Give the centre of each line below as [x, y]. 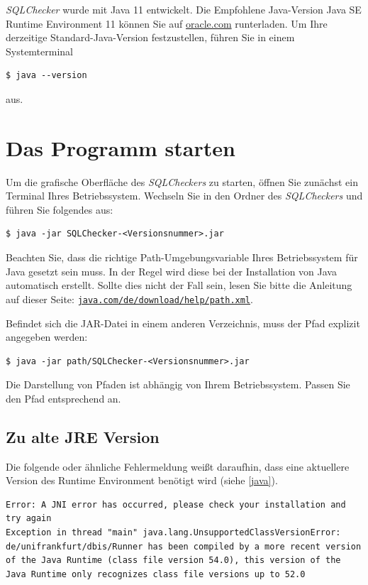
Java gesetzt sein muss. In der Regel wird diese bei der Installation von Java [171, 271]
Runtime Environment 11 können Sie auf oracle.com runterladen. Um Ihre [167, 23]
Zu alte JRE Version [83, 436]
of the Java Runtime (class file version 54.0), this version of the [173, 561]
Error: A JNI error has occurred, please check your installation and [176, 504]
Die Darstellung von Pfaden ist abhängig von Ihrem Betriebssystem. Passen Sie [178, 384]
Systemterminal [40, 51]
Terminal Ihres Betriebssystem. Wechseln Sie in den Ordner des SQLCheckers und [184, 196]
